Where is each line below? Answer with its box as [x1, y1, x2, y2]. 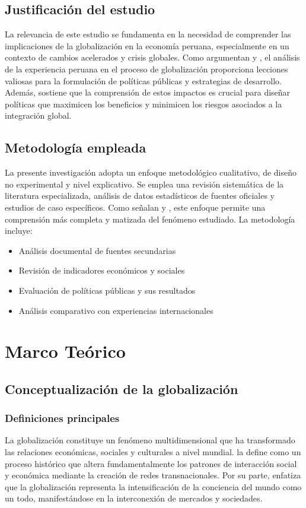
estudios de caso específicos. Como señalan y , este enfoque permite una [5, 201, 266, 213]
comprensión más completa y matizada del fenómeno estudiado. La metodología [5, 212, 295, 225]
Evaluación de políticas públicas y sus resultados [18, 284, 196, 296]
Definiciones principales [5, 411, 120, 426]
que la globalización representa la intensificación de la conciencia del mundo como [5, 480, 302, 493]
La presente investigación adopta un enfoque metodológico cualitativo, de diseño [5, 166, 297, 179]
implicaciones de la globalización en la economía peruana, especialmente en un [5, 39, 289, 52]
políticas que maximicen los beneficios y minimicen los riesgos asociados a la [5, 97, 282, 110]
